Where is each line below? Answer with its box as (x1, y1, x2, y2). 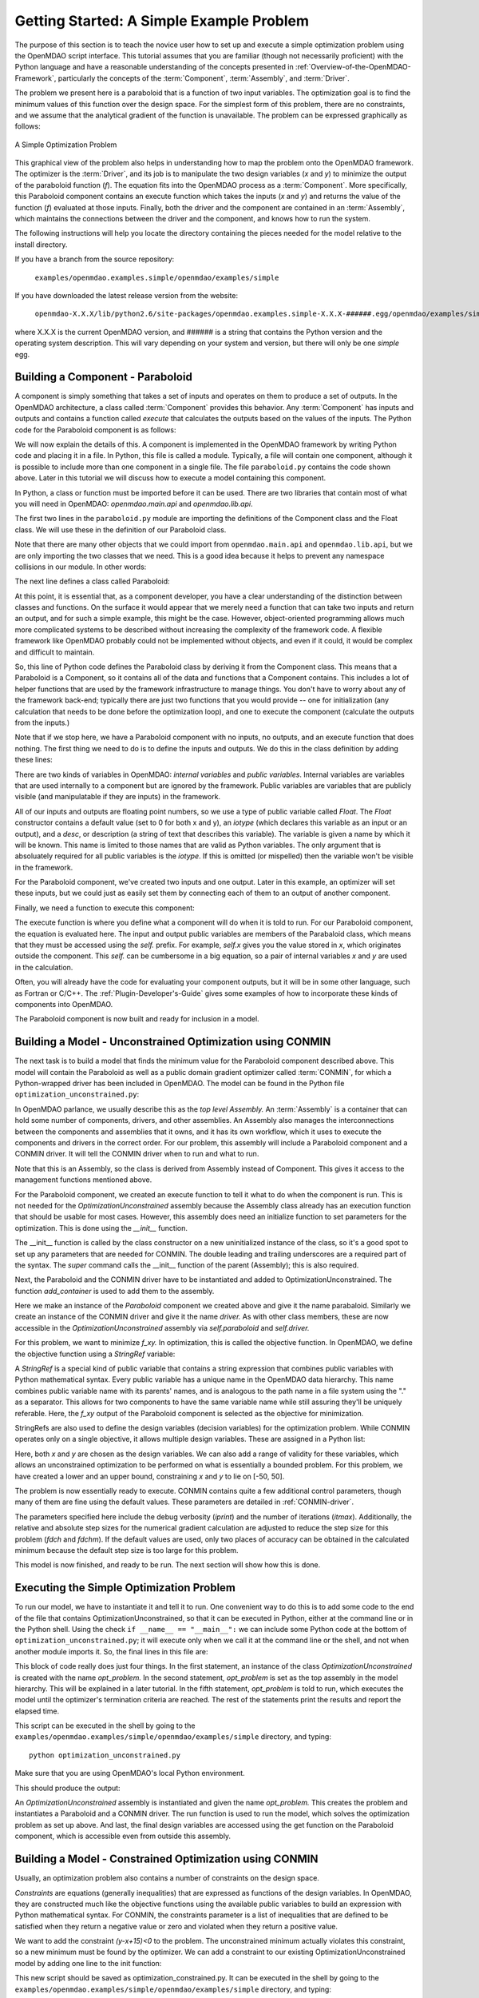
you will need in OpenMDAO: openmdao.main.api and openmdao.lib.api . (14, 499, 253, 508)
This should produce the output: (14, 1783, 121, 1793)
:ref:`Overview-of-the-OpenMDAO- (295, 62, 411, 72)
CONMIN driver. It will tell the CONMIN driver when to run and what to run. (14, 1149, 259, 1159)
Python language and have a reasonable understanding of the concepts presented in (14, 62, 295, 72)
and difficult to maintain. (14, 647, 95, 657)
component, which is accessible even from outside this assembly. (14, 1831, 232, 1841)
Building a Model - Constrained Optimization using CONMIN (14, 1853, 319, 1866)
